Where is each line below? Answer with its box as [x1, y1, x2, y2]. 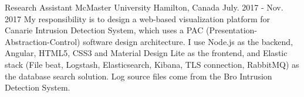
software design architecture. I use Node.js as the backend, [83, 35, 293, 47]
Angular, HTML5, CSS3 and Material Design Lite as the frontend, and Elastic [5, 47, 288, 59]
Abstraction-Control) [5, 35, 80, 47]
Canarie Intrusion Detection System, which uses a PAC [5, 24, 204, 36]
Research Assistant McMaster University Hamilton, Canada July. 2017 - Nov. [5, 1, 283, 13]
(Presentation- [205, 24, 258, 36]
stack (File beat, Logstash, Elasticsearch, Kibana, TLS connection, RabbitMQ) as [5, 58, 299, 70]
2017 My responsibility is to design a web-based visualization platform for [5, 12, 271, 25]
